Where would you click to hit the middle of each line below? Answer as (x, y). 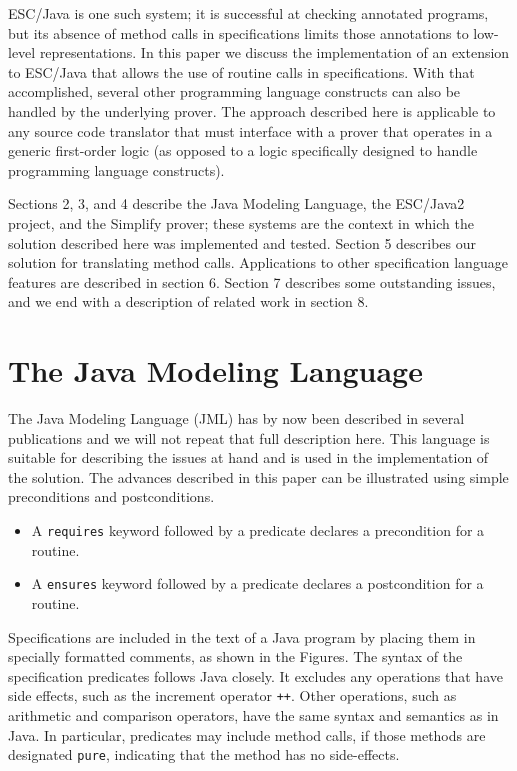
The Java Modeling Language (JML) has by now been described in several (236, 418)
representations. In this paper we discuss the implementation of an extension (274, 52)
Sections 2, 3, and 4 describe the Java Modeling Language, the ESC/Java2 (236, 203)
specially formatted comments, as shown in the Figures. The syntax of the (235, 656)
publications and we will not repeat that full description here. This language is (249, 437)
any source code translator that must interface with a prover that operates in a (250, 130)
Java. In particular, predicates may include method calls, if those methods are (247, 734)
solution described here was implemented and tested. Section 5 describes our (242, 242)
